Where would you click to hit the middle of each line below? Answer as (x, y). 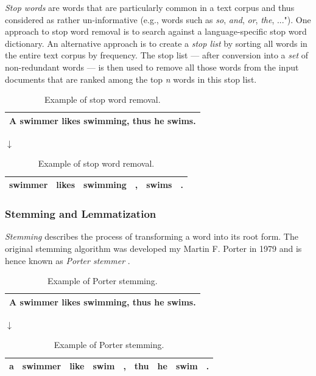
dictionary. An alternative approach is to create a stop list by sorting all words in (156, 43)
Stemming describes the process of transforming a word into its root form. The (152, 236)
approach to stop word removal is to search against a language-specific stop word (156, 31)
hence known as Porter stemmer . (68, 260)
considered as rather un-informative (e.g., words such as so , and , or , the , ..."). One (158, 19)
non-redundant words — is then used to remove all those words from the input (152, 67)
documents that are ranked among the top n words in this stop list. (131, 79)
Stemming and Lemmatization (81, 214)
